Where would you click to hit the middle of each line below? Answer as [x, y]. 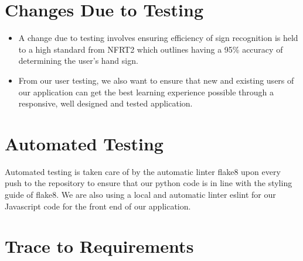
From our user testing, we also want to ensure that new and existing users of [156, 80]
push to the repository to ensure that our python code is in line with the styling [149, 183]
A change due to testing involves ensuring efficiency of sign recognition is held [158, 38]
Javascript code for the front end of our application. [98, 206]
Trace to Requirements [99, 246]
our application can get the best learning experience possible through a [146, 92]
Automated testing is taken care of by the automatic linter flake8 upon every [143, 171]
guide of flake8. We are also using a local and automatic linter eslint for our [140, 194]
